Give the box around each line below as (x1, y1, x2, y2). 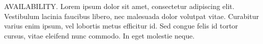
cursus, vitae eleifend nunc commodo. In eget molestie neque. (4, 30, 195, 40)
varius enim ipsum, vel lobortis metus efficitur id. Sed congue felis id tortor (4, 20, 238, 31)
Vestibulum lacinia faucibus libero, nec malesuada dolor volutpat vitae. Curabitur (4, 10, 259, 21)
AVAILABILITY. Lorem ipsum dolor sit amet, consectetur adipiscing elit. (4, 1, 235, 11)
